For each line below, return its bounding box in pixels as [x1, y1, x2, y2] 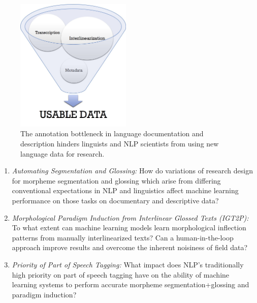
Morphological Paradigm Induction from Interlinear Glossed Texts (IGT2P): [12, 212, 249, 223]
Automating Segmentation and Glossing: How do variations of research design [12, 165, 253, 176]
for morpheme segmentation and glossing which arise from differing [12, 175, 221, 186]
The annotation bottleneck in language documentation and [20, 128, 204, 139]
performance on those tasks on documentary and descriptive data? [12, 195, 219, 206]
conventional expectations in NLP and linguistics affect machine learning [12, 185, 239, 196]
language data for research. [20, 148, 105, 159]
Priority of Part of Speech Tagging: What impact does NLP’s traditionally [12, 259, 244, 269]
